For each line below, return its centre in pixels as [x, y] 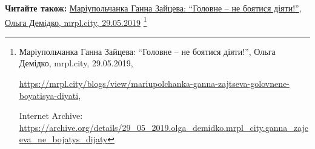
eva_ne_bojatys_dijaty [63, 139]
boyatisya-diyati [49, 95]
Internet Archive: [51, 116]
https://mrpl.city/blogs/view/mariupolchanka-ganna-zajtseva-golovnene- [154, 84]
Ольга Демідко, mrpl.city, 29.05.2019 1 [76, 21]
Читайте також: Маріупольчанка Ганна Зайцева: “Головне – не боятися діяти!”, [153, 8]
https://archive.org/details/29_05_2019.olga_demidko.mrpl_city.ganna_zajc [164, 127]
